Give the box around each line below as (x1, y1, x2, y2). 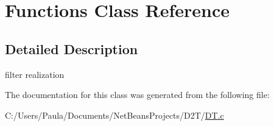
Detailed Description (5, 39, 138, 58)
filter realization (5, 68, 65, 80)
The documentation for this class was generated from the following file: (5, 88, 270, 101)
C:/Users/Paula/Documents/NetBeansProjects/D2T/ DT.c (5, 108, 224, 121)
